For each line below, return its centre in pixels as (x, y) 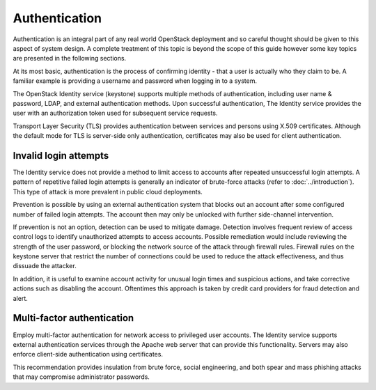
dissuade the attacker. (45, 266)
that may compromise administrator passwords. (81, 377)
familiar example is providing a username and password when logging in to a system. (135, 81)
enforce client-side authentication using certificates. (88, 354)
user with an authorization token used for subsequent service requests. (115, 113)
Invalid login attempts (61, 156)
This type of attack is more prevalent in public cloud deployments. (108, 192)
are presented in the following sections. (70, 58)
